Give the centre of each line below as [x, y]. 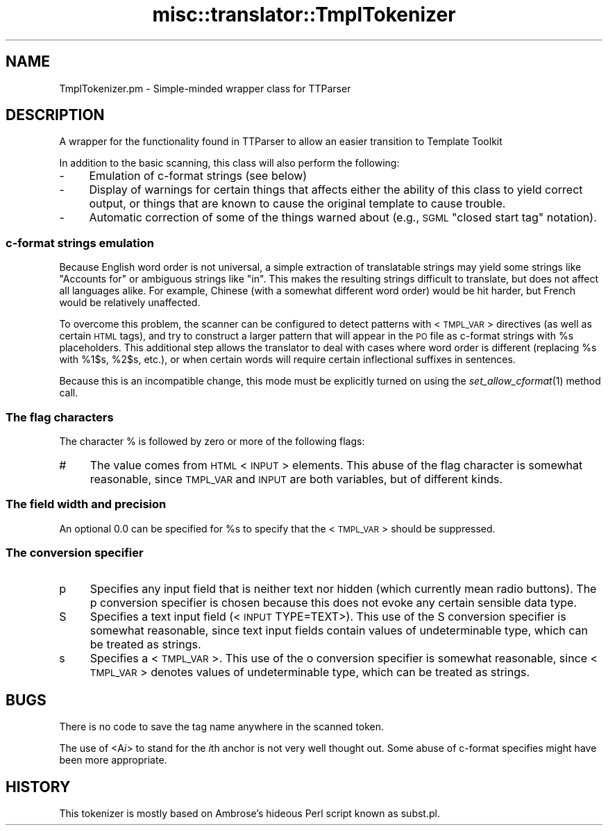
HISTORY [38, 787]
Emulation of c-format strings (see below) [198, 176]
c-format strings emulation [80, 243]
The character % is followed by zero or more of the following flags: [212, 441]
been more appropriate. [113, 760]
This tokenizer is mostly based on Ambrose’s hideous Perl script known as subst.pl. [250, 814]
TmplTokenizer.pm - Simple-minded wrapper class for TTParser [205, 88]
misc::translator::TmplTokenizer [304, 15]
